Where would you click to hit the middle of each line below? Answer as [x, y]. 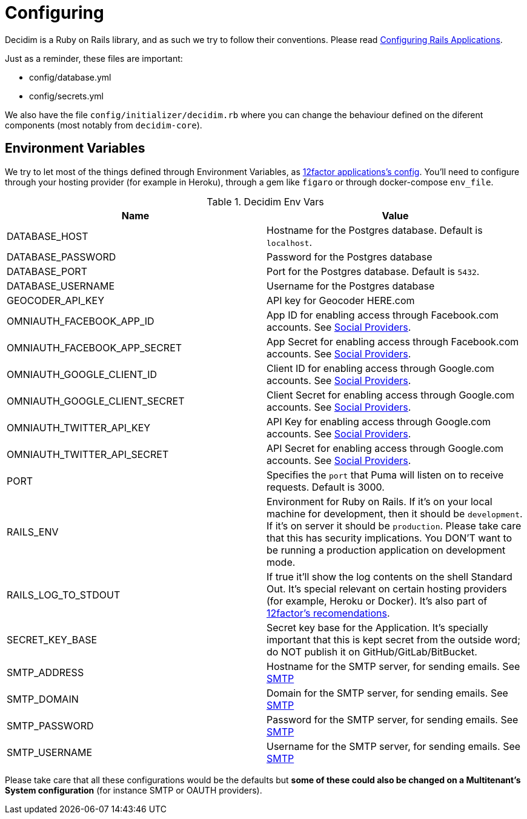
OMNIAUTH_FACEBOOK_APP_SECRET [94, 347]
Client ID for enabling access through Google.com [380, 368]
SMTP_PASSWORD [50, 725]
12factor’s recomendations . [328, 613]
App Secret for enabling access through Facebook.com [393, 341]
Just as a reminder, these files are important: [94, 58]
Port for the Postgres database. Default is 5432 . [373, 271]
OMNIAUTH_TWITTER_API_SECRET [88, 454]
